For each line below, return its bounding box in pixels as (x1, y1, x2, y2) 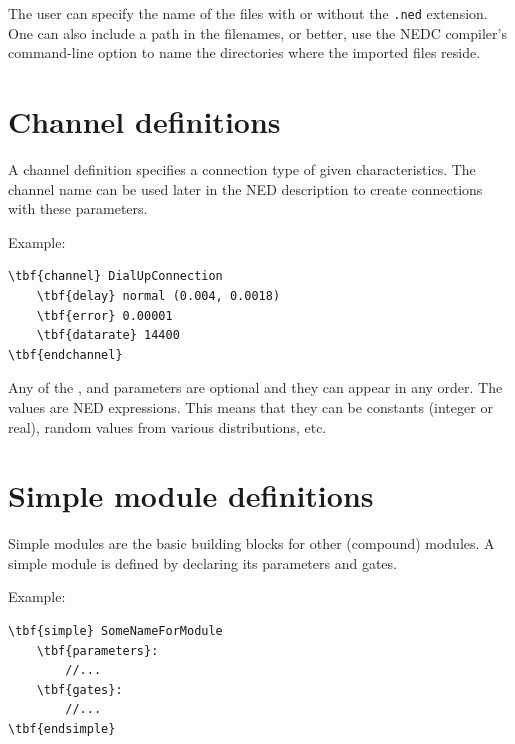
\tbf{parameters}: (36, 643, 159, 658)
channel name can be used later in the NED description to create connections (8, 178, 483, 199)
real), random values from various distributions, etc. (8, 416, 327, 437)
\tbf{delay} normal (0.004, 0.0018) (36, 288, 281, 303)
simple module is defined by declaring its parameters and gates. (8, 552, 397, 573)
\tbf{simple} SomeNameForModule (8, 624, 223, 638)
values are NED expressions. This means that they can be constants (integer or (8, 396, 493, 417)
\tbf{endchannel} (8, 347, 123, 362)
